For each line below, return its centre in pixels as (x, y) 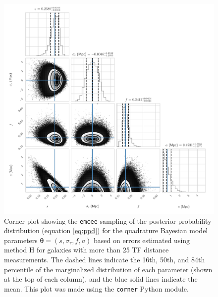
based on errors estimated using (142, 240)
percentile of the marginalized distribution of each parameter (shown (108, 269)
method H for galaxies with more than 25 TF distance (86, 250)
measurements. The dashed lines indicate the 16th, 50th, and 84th (105, 260)
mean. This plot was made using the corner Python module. (96, 288)
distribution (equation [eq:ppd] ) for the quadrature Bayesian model (106, 230)
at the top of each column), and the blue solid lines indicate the (101, 279)
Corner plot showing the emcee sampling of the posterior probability (108, 221)
